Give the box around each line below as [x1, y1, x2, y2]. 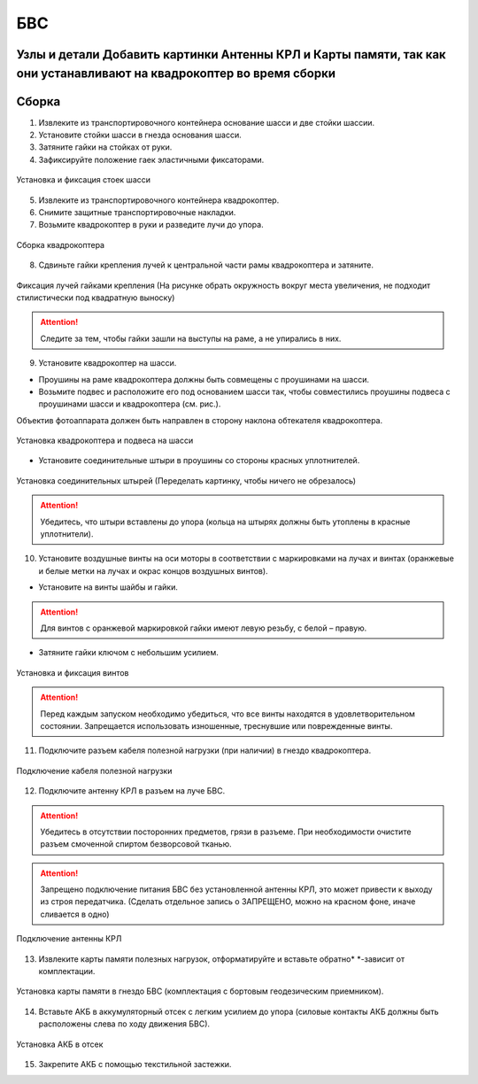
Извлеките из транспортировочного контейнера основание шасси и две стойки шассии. [38, 117, 375, 128]
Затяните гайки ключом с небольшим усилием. [38, 647, 219, 658]
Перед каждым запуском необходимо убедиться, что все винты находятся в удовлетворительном [40, 708, 416, 719]
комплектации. [38, 966, 96, 977]
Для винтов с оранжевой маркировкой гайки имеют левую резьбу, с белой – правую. [40, 623, 367, 633]
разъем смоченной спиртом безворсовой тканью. [40, 839, 232, 849]
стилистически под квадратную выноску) [16, 292, 175, 303]
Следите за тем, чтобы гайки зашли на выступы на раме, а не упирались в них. [40, 333, 342, 344]
